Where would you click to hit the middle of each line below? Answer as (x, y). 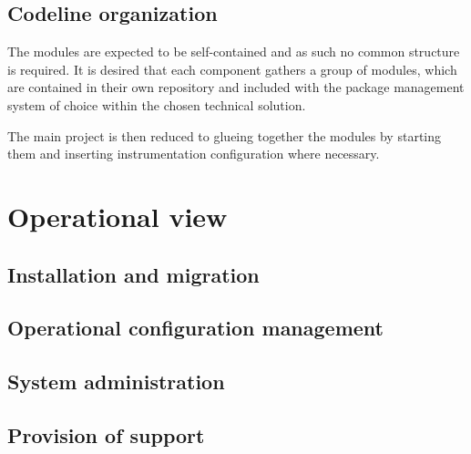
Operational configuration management (195, 328)
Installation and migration (133, 274)
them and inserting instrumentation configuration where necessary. (194, 154)
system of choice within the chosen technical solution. (157, 104)
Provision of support (106, 434)
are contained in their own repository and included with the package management (236, 87)
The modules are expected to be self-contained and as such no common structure (234, 52)
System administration (116, 382)
